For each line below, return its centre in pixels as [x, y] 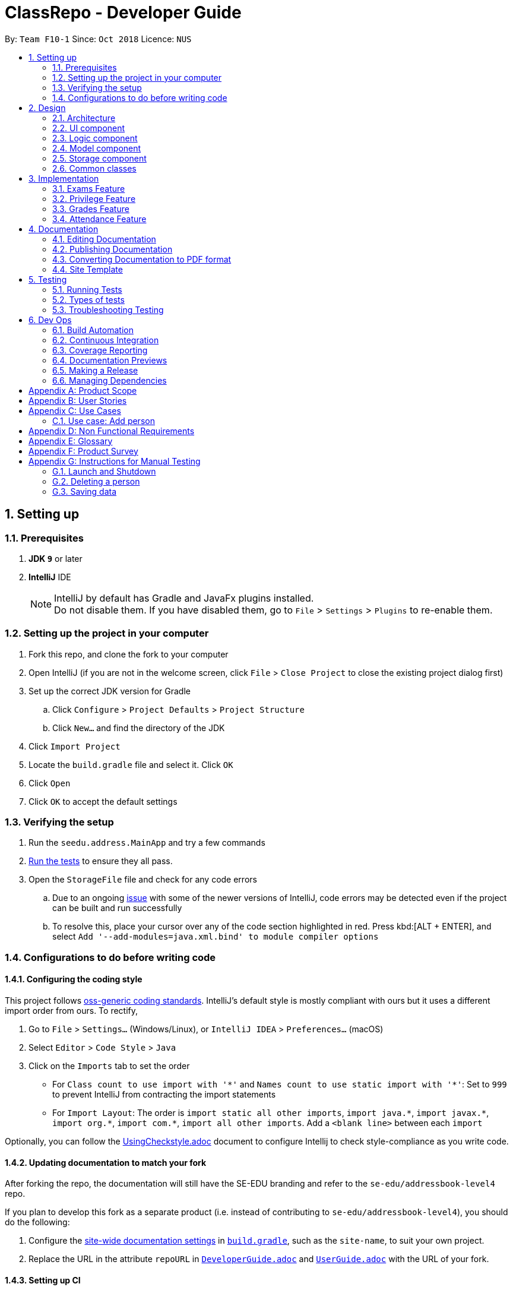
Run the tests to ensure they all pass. [101, 861]
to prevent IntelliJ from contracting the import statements [164, 1095]
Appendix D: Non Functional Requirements [112, 431]
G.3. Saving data [85, 491]
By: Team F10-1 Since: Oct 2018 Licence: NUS [98, 39]
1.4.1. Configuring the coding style [74, 979]
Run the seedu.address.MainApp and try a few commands [147, 843]
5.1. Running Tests [87, 289]
